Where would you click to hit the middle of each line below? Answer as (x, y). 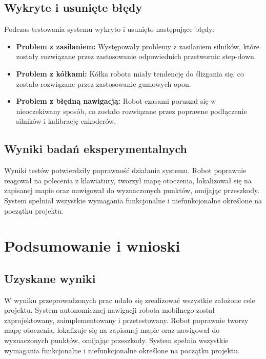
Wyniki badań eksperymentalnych (96, 149)
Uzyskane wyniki (50, 278)
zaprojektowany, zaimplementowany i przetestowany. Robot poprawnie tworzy (126, 320)
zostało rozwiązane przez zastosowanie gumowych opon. (104, 83)
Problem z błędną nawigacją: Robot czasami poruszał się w (116, 101)
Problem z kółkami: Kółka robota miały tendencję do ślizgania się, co (130, 73)
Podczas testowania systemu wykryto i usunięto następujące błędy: (109, 29)
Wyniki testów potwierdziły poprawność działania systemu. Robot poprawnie (125, 170)
